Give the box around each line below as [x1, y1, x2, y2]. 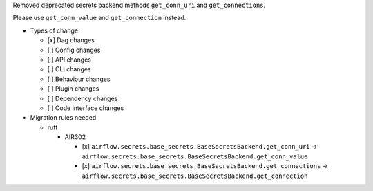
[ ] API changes [47, 55, 91, 64]
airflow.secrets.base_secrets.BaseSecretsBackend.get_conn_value [82, 152, 308, 161]
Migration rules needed [30, 113, 97, 122]
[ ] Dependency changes [47, 94, 118, 102]
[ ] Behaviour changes [47, 75, 111, 83]
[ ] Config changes [47, 46, 101, 54]
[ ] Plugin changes [47, 84, 99, 93]
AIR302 [64, 133, 86, 141]
